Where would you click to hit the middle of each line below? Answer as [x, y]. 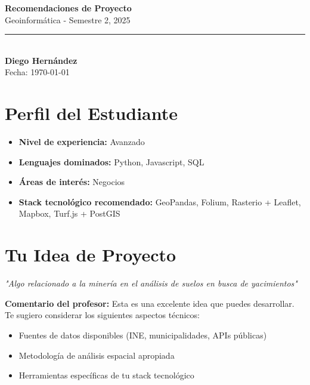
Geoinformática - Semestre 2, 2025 [68, 19]
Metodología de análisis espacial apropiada [97, 355]
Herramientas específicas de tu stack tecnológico [106, 375]
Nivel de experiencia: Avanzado [82, 142]
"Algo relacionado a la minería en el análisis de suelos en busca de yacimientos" [151, 283]
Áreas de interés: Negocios [72, 182]
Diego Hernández [41, 60]
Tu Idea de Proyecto [91, 255]
